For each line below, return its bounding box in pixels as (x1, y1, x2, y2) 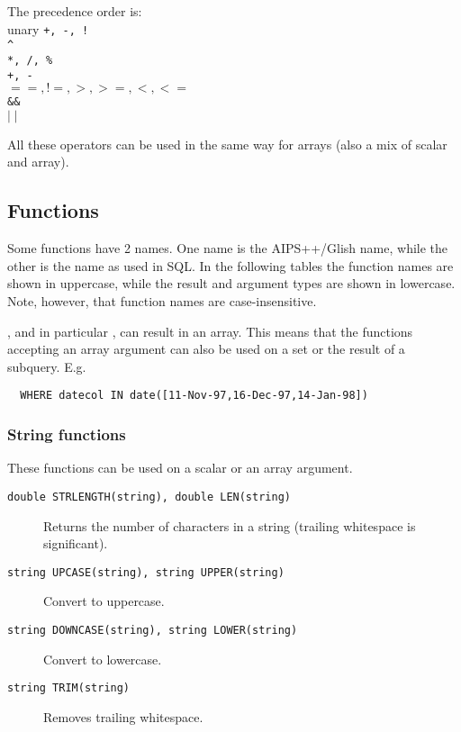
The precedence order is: (7, 2, 142, 20)
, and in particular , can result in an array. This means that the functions (7, 321, 413, 340)
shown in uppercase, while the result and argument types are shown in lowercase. (7, 274, 456, 293)
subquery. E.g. (7, 357, 86, 375)
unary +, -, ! (7, 19, 89, 38)
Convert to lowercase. (43, 649, 162, 668)
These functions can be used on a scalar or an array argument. (7, 458, 353, 477)
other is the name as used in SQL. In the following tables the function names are (7, 256, 454, 275)
